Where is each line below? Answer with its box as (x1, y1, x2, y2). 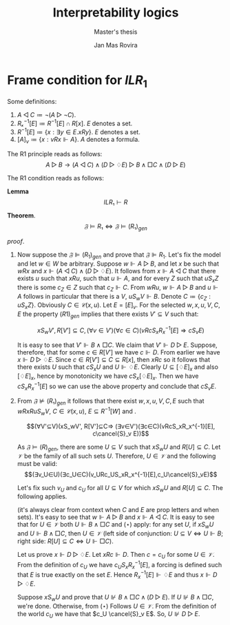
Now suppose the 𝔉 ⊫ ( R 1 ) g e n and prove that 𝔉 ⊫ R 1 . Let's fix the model (17, 251, 222, 260)
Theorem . (7, 211, 36, 220)
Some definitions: (7, 98, 57, 106)
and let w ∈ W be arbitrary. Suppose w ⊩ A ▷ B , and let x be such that (17, 259, 219, 268)
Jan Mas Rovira (94, 41, 138, 49)
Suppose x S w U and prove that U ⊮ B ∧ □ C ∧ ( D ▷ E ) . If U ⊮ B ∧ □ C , (17, 593, 214, 603)
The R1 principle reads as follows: (7, 150, 103, 158)
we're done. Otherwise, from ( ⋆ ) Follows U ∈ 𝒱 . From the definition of (17, 602, 217, 610)
